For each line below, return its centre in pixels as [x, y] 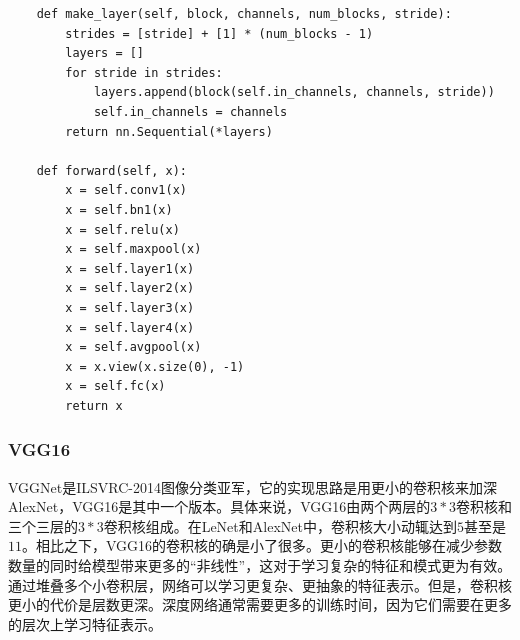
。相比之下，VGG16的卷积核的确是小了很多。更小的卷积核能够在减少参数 [262, 545]
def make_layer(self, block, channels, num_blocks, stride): [244, 14]
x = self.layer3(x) [130, 307]
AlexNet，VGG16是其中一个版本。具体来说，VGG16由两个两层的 [219, 506]
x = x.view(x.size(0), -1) [155, 366]
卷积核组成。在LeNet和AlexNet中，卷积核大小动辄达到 [280, 525]
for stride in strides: [144, 72]
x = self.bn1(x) [119, 209]
